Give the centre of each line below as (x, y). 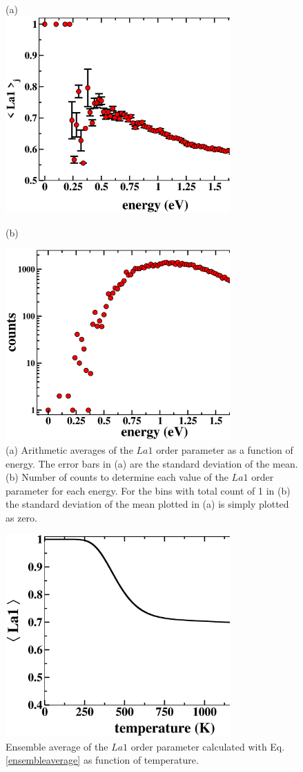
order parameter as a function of (225, 449)
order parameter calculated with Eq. (208, 746)
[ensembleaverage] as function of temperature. (102, 760)
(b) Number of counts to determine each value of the (117, 477)
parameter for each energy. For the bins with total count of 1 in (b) (148, 490)
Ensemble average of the (57, 746)
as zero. (21, 517)
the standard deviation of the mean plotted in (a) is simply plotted (147, 504)
